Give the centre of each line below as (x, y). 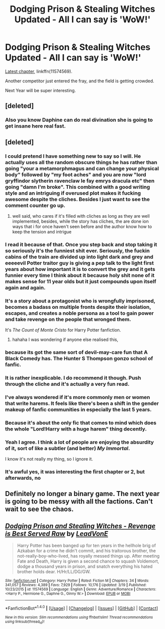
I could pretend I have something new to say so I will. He (73, 156)
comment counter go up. (35, 205)
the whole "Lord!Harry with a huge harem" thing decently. (76, 429)
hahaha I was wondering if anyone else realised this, (65, 340)
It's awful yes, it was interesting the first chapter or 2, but (75, 472)
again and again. (25, 288)
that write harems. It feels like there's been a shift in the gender (82, 403)
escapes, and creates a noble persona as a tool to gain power (79, 313)
